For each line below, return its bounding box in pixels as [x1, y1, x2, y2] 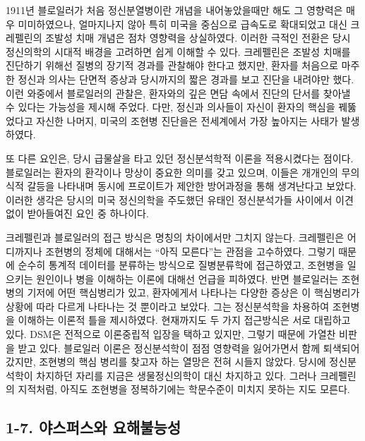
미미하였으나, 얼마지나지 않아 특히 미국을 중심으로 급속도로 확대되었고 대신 [18, 16, 347, 31]
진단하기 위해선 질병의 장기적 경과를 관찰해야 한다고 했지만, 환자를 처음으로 [6, 58, 338, 73]
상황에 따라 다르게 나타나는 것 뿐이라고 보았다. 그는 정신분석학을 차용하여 [6, 298, 330, 313]
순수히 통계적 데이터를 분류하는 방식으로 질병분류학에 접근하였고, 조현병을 [18, 258, 345, 272]
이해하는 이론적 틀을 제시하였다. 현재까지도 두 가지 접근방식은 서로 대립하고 [18, 313, 351, 327]
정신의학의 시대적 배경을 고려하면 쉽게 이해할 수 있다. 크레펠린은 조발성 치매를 [6, 44, 351, 59]
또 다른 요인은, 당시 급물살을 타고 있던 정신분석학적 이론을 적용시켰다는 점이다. [6, 150, 354, 165]
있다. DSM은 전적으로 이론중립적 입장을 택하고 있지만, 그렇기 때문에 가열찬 [6, 327, 336, 342]
